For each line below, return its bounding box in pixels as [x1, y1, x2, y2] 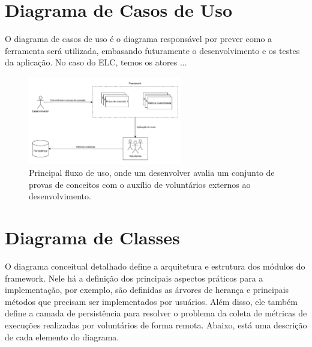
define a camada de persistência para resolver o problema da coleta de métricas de [5, 307, 307, 319]
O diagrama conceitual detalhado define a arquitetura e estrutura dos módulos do [5, 259, 305, 272]
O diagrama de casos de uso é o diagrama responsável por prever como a [5, 32, 272, 45]
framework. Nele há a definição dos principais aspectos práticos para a [5, 271, 263, 284]
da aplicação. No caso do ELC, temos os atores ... [5, 56, 187, 68]
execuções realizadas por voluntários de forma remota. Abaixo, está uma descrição [5, 318, 307, 331]
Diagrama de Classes [5, 225, 180, 250]
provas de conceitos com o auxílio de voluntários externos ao [29, 178, 251, 190]
